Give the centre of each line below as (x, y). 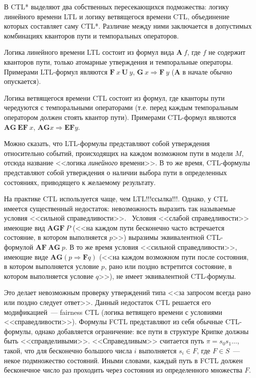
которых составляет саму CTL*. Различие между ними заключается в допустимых (128, 26)
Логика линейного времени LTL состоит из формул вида (89, 52)
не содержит (227, 52)
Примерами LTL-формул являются (56, 71)
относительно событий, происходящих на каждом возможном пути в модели (118, 153)
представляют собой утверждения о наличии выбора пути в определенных (115, 172)
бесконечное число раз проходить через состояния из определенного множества (123, 370)
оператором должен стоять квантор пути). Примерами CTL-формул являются (120, 117)
